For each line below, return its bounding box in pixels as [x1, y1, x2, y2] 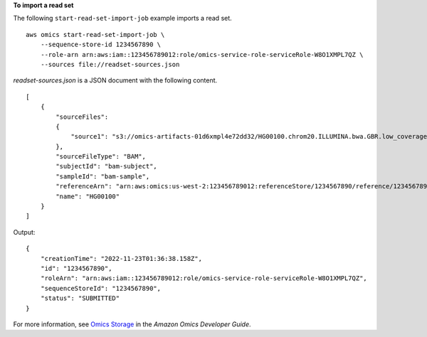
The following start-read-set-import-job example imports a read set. [13, 14, 233, 23]
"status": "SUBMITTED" [40, 294, 120, 302]
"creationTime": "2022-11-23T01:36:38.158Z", [40, 255, 203, 262]
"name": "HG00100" [56, 192, 120, 200]
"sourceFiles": [56, 112, 109, 121]
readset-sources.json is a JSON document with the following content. [13, 76, 218, 85]
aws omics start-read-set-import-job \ [26, 31, 165, 38]
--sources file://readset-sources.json [40, 60, 180, 68]
